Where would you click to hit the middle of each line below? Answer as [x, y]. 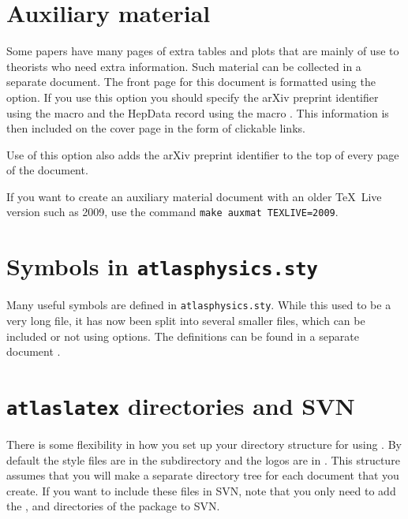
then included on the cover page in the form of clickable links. [156, 128]
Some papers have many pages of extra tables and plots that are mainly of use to [203, 51]
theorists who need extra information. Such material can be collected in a [184, 66]
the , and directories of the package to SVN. [113, 506]
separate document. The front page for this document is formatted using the [191, 82]
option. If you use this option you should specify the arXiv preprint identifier [193, 97]
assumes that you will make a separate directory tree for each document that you [203, 475]
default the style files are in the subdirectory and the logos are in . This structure [203, 459]
